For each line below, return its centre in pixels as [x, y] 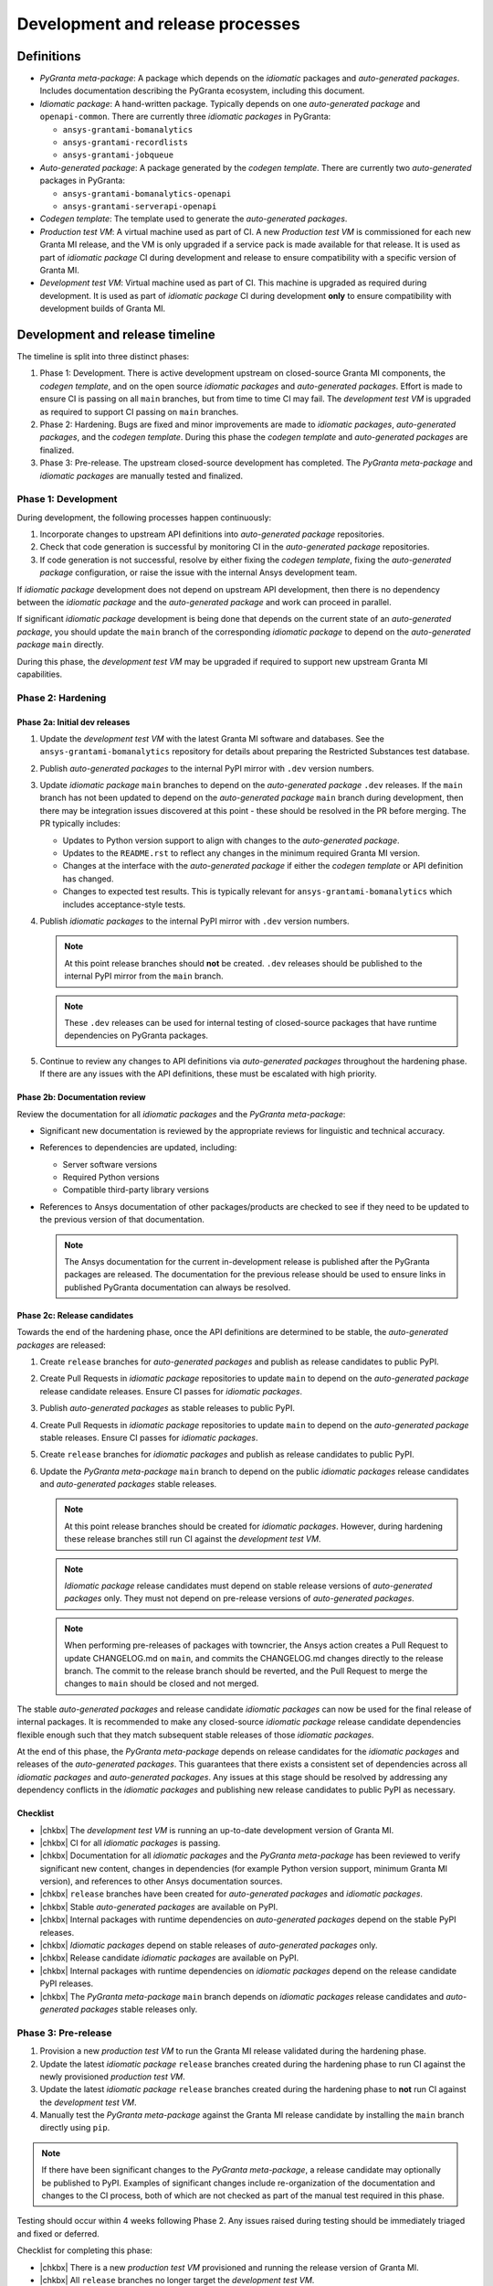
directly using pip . [75, 2128]
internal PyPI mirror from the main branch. [144, 976]
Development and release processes [158, 24]
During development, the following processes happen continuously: [144, 518]
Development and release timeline [116, 334]
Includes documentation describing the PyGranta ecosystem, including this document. [202, 91]
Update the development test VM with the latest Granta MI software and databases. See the [212, 738]
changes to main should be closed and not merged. [162, 1683]
